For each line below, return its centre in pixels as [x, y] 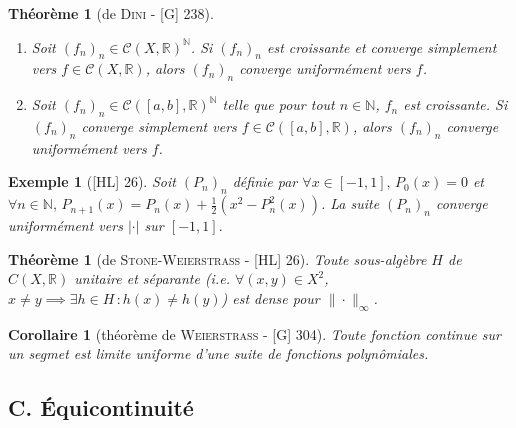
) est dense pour [270, 297]
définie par [265, 181]
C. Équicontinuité [101, 407]
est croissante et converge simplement [382, 46]
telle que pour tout [278, 104]
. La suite [350, 203]
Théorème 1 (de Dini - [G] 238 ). [111, 13]
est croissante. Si [455, 104]
